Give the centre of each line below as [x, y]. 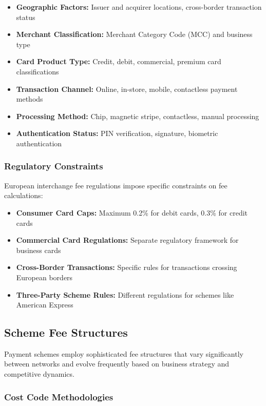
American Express [45, 305]
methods [30, 99]
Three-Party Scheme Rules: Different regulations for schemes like [125, 294]
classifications [37, 71]
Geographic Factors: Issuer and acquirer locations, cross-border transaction [139, 7]
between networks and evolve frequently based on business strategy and [117, 364]
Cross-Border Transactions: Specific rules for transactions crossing [127, 267]
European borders [44, 277]
